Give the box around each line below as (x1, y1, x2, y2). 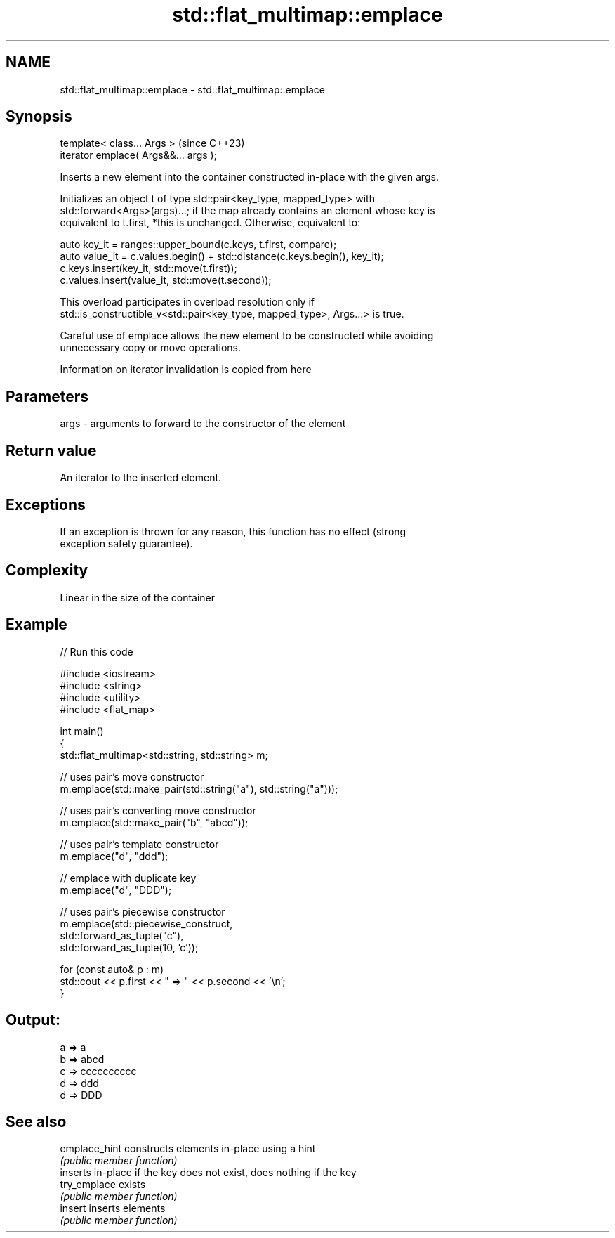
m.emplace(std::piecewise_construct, (60, 917, 233, 930)
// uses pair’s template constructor (60, 838, 219, 850)
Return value (6, 441, 97, 460)
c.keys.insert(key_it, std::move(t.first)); (60, 262, 237, 275)
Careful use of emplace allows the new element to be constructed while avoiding (60, 330, 434, 342)
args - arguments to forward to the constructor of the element (60, 417, 346, 430)
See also (6, 1112, 67, 1131)
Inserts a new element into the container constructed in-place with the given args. (60, 171, 439, 183)
